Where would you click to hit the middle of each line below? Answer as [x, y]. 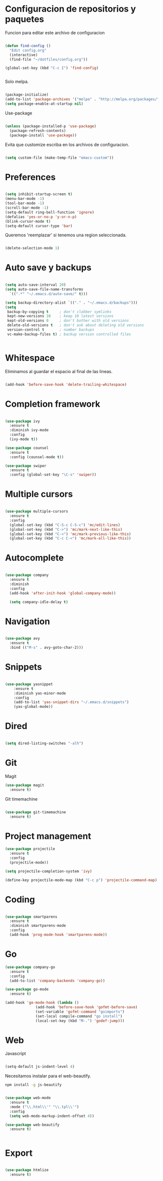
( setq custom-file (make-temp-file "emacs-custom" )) [59, 158]
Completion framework [53, 404]
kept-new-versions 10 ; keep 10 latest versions [60, 316]
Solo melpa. [17, 82]
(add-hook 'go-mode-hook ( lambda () [42, 1003]
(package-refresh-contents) [38, 131]
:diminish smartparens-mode [38, 926]
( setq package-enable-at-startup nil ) [44, 104]
